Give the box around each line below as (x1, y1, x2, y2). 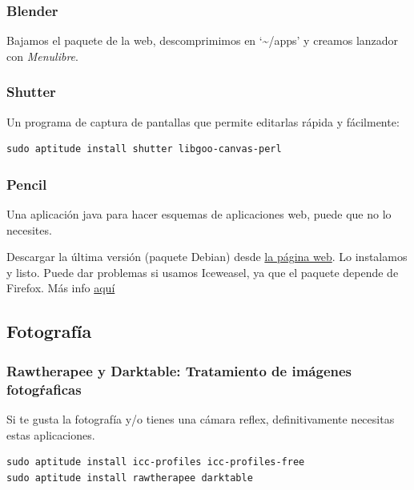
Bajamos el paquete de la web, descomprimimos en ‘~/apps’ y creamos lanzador (6, 32, 399, 49)
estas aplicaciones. (6, 426, 95, 443)
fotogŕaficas (6, 379, 82, 399)
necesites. (6, 221, 52, 238)
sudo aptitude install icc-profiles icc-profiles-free (6, 456, 305, 468)
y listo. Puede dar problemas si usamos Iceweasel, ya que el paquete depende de (6, 263, 399, 280)
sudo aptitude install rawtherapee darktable (6, 472, 253, 484)
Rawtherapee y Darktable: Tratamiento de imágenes (6, 360, 352, 380)
